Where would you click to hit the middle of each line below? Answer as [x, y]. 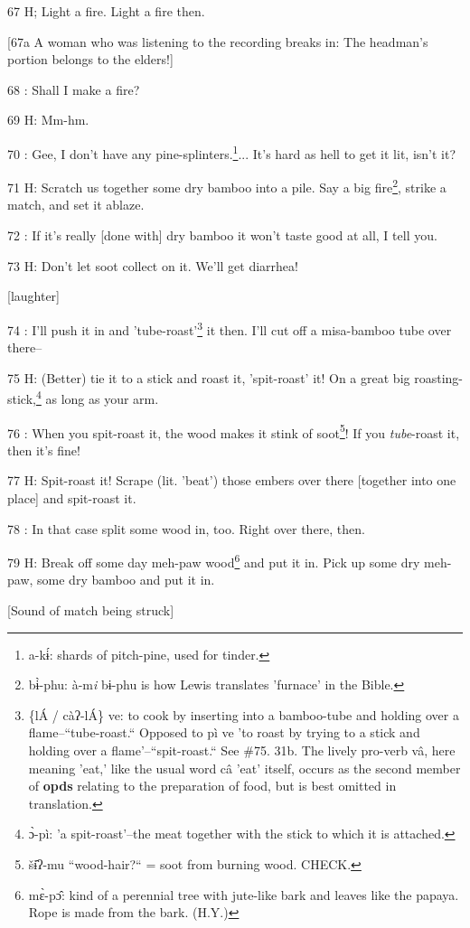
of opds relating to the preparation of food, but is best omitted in [212, 786]
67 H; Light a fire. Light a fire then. [106, 11]
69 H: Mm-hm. [48, 120]
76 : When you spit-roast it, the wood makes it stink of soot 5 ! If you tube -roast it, [234, 431]
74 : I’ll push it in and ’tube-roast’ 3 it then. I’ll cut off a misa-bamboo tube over [230, 328]
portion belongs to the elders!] [90, 59]
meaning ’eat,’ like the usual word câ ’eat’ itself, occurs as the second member [244, 768]
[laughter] [34, 296]
